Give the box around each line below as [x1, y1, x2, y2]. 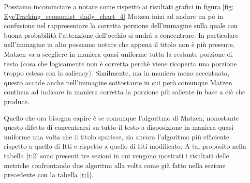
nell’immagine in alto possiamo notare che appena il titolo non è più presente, [4, 39, 235, 49]
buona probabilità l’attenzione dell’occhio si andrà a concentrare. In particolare [4, 30, 238, 40]
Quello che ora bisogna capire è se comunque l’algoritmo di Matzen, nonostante [4, 112, 239, 122]
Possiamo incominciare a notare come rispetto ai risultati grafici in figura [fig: [4, 1, 234, 11]
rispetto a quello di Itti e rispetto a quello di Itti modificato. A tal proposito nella [4, 141, 246, 151]
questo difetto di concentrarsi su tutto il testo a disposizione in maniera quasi [4, 122, 234, 132]
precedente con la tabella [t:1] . [4, 169, 94, 180]
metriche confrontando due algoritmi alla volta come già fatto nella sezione [4, 160, 226, 170]
